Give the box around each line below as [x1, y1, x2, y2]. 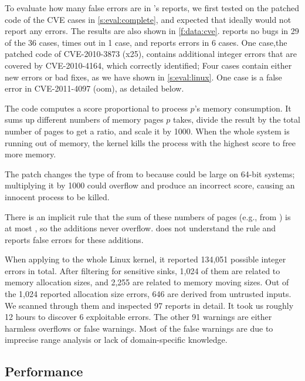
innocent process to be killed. [5, 190, 110, 203]
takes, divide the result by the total [173, 113, 300, 126]
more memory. [5, 148, 56, 160]
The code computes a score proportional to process [5, 102, 188, 114]
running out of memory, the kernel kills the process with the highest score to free [5, 136, 296, 149]
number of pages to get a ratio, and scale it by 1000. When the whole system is [5, 124, 290, 137]
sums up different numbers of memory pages [5, 113, 164, 126]
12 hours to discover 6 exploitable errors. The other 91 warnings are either [5, 311, 272, 323]
